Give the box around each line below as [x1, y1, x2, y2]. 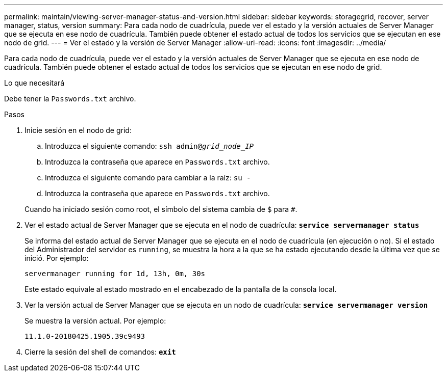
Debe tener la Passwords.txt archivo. [4, 94, 136, 103]
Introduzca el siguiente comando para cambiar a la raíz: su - [45, 173, 251, 182]
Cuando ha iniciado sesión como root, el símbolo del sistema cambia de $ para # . [24, 205, 297, 213]
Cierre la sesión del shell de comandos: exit [24, 347, 176, 356]
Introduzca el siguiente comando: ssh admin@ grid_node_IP [45, 142, 254, 150]
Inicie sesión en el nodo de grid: [24, 126, 132, 135]
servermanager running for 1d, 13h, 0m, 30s [24, 270, 206, 278]
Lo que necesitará [4, 78, 65, 87]
